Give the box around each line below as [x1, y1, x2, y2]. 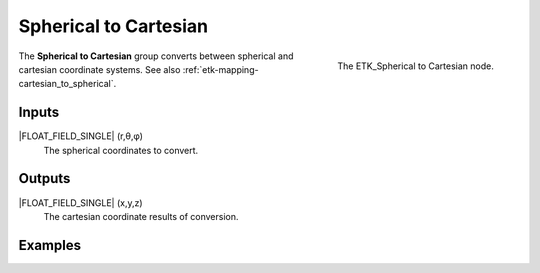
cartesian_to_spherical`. [18, 78, 117, 90]
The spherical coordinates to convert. [43, 144, 199, 156]
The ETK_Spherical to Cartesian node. [336, 60, 494, 72]
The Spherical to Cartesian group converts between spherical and [18, 50, 294, 62]
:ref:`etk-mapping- [182, 63, 259, 75]
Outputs [18, 170, 71, 187]
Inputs [18, 104, 60, 121]
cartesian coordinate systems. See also [18, 63, 181, 75]
